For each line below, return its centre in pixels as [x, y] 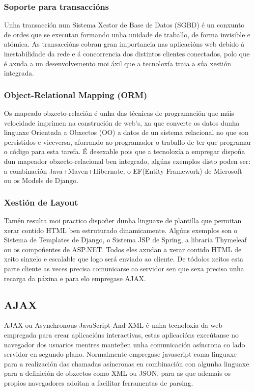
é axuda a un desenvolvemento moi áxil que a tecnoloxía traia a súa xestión [118, 63]
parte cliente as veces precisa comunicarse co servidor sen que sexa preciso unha [124, 268]
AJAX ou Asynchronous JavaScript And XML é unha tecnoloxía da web [113, 325]
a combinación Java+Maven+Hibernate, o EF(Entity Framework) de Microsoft [123, 170]
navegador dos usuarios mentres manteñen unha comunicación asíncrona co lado [125, 344]
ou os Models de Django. [41, 180]
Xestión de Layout [41, 202]
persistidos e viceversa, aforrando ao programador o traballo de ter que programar [128, 142]
